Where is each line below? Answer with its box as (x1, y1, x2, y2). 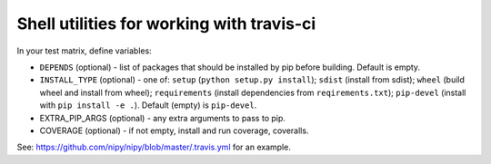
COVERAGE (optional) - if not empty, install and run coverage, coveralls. (39, 125, 309, 136)
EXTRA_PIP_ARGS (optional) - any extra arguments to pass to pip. (39, 112, 286, 123)
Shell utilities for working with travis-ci (16, 14, 316, 34)
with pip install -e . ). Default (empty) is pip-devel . (39, 100, 257, 111)
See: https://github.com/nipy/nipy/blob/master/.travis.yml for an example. (16, 141, 291, 153)
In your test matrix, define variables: (16, 45, 152, 56)
